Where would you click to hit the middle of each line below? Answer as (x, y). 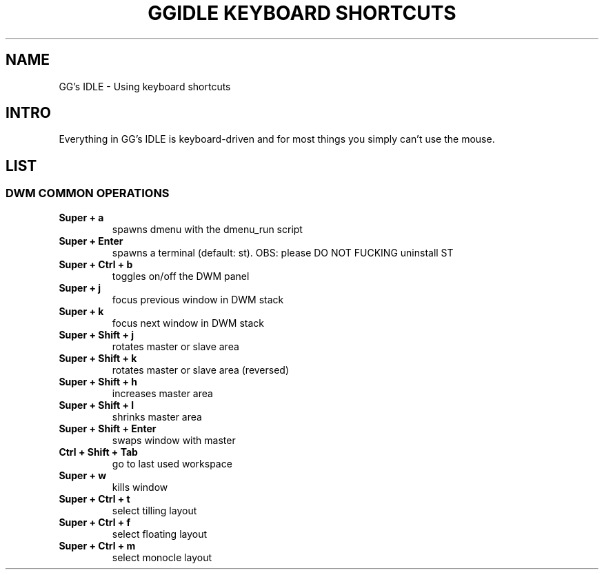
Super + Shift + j (97, 334)
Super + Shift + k (98, 358)
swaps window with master (174, 440)
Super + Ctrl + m (97, 545)
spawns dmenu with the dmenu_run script (207, 229)
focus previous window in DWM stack (198, 299)
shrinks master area (157, 416)
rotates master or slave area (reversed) (201, 370)
